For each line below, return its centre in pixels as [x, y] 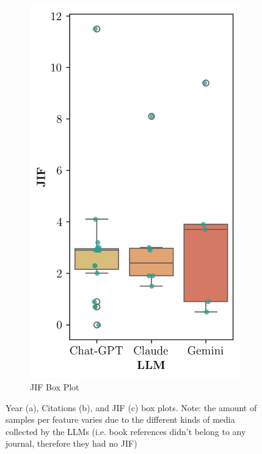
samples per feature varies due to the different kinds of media [120, 419]
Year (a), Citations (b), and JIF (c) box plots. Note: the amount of [131, 407]
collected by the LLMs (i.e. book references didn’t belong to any [126, 431]
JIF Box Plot [55, 387]
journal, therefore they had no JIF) [71, 443]
